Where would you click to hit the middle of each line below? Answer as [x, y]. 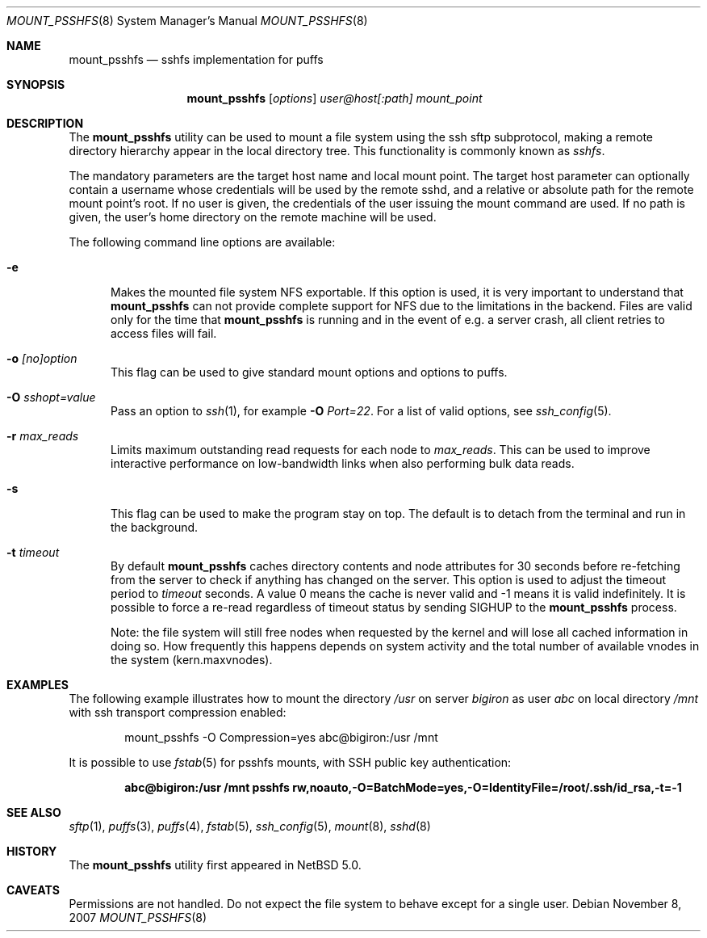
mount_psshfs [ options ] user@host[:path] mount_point [335, 98]
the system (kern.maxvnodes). [192, 660]
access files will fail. [164, 333]
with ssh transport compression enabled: [178, 712]
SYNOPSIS [36, 84]
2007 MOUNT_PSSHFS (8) [138, 917]
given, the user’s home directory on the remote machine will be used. [253, 217]
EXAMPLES [38, 685]
